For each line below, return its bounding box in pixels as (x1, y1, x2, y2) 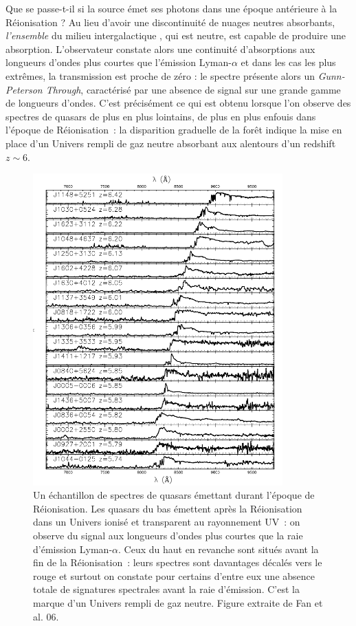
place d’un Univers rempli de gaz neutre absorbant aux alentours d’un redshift (5, 136, 336, 150)
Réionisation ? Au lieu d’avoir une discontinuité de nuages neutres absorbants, (5, 14, 335, 29)
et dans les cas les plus (241, 55, 336, 69)
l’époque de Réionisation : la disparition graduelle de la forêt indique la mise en (5, 122, 342, 137)
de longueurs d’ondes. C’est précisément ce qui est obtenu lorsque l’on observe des (5, 96, 351, 110)
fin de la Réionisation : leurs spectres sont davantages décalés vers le (33, 555, 322, 570)
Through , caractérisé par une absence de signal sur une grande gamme (45, 82, 341, 96)
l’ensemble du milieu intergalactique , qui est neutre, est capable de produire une (5, 28, 346, 43)
